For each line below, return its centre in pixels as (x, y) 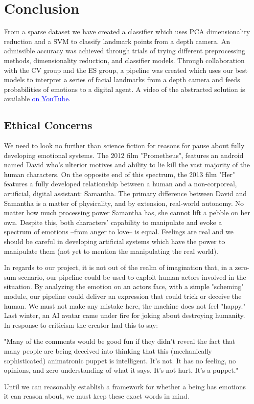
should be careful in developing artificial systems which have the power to (115, 241)
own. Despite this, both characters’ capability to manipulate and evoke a (113, 222)
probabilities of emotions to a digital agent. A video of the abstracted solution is (125, 89)
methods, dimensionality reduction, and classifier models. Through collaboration (124, 60)
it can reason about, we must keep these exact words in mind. (97, 396)
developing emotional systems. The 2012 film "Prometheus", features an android (124, 155)
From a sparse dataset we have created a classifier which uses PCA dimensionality (127, 32)
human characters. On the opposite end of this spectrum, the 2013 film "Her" (120, 174)
